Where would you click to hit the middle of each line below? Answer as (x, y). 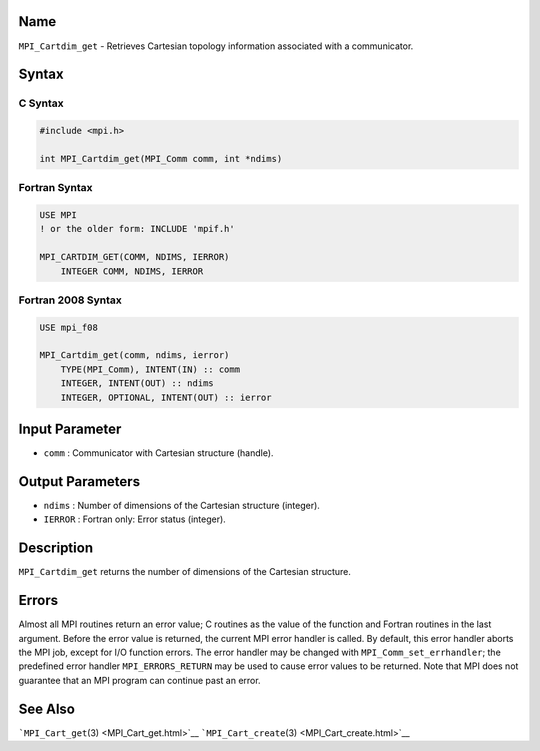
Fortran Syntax (55, 188)
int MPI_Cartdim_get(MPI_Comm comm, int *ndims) (161, 158)
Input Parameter (70, 429)
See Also (46, 708)
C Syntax (41, 103)
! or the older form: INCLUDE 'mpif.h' (137, 229)
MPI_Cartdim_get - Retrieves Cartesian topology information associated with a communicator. (216, 46)
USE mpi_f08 (69, 327)
